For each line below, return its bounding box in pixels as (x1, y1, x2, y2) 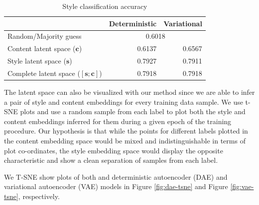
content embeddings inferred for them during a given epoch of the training (4, 116, 232, 126)
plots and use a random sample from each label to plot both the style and (20, 106, 246, 117)
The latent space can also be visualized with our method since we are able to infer (4, 87, 255, 97)
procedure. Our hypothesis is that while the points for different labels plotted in (4, 126, 248, 136)
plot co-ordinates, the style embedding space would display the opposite (4, 145, 223, 155)
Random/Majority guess (7, 31, 82, 41)
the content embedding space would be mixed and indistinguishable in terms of (4, 136, 246, 146)
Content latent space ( (7, 43, 76, 54)
